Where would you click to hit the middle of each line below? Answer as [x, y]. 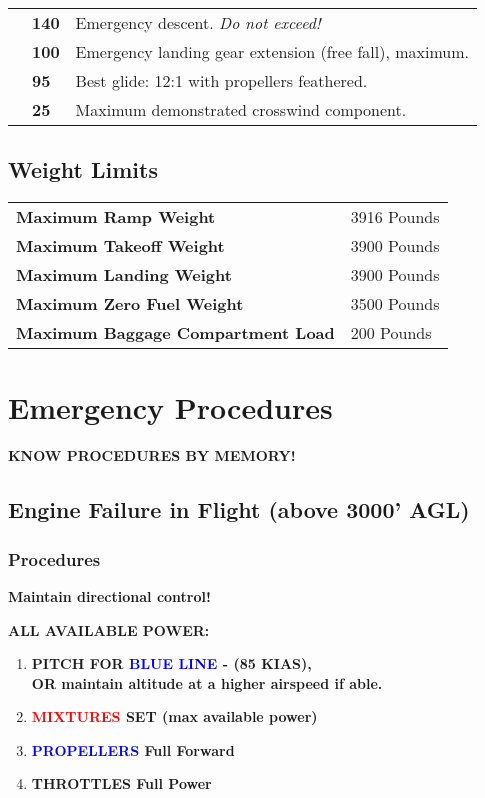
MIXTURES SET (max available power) [174, 716]
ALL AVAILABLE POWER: [109, 629]
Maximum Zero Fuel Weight [130, 304]
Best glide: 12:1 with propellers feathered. [221, 80]
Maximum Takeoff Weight [120, 246]
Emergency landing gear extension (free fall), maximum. [272, 51]
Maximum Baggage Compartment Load [175, 333]
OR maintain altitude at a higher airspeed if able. [207, 682]
